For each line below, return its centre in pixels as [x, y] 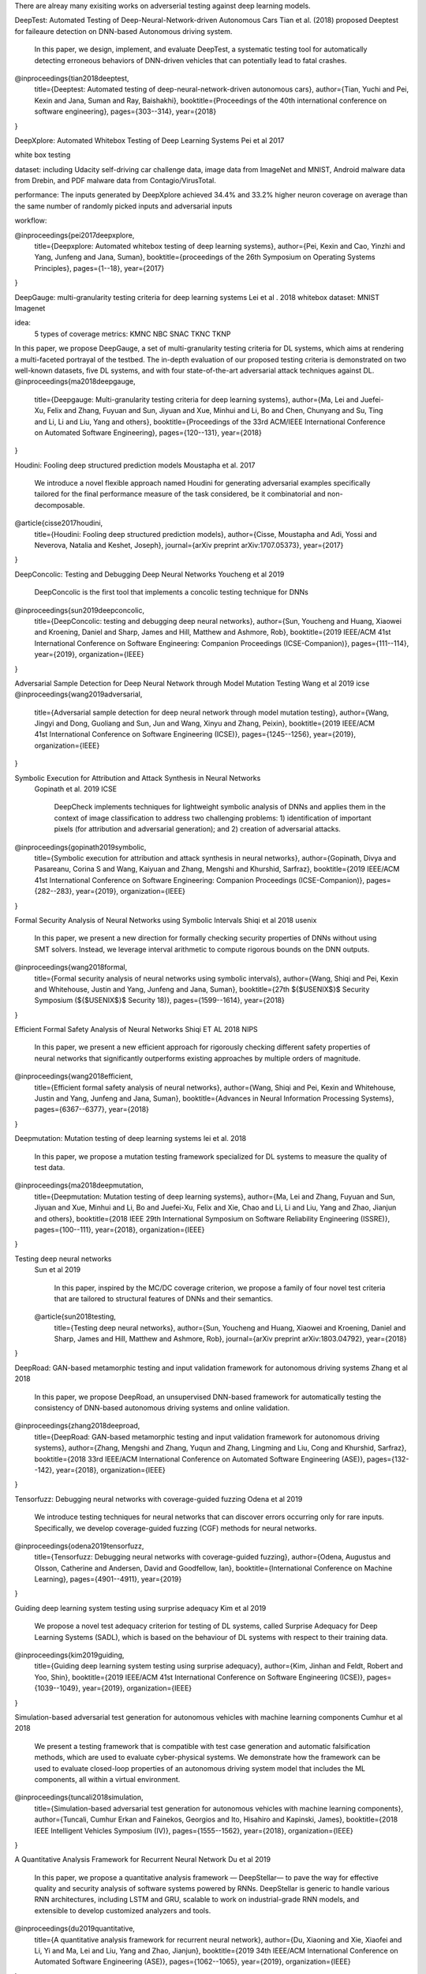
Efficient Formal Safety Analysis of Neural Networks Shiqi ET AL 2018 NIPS [136, 1030]
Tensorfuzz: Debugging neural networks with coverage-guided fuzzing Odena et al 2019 [159, 1499]
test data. [50, 1167]
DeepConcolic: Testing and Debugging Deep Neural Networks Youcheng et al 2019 [149, 574]
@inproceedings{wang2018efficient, [74, 1076]
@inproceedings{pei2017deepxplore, [75, 235]
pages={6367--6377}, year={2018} [92, 1109]
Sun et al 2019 [58, 1270]
